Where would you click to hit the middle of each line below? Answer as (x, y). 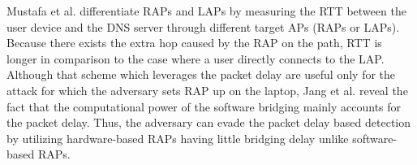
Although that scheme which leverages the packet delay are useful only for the (201, 74)
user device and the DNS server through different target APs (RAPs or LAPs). (203, 26)
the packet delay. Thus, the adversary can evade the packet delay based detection (209, 122)
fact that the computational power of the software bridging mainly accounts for (204, 106)
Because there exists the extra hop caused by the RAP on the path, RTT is (194, 43)
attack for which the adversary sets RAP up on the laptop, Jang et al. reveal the (207, 90)
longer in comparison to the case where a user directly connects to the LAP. (196, 58)
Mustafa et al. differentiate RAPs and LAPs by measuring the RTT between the (206, 11)
